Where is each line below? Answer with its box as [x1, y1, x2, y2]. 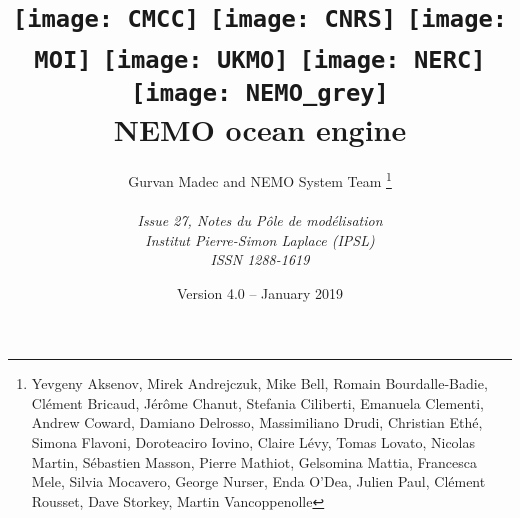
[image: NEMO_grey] [131, 78, 389, 107]
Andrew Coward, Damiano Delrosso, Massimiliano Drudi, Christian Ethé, [31, 412, 483, 433]
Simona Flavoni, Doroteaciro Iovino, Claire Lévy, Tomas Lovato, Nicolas [31, 432, 476, 453]
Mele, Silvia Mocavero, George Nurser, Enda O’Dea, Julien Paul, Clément [31, 471, 486, 492]
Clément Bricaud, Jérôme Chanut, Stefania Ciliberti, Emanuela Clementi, [31, 392, 485, 413]
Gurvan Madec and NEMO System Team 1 [128, 168, 392, 191]
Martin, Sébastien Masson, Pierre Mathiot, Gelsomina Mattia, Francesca [31, 451, 477, 472]
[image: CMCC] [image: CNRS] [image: [12, 5, 508, 34]
